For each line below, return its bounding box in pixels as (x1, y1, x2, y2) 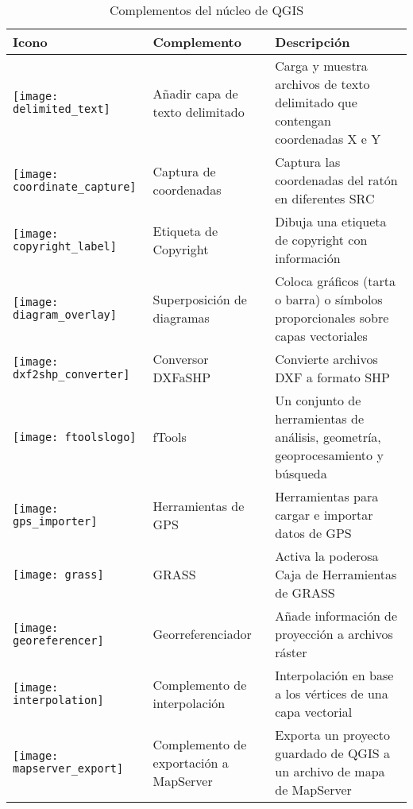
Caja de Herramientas (275, 565, 397, 583)
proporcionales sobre (275, 308, 389, 327)
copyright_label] (13, 239, 117, 253)
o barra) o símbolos (275, 290, 383, 308)
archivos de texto (275, 75, 370, 93)
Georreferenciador (152, 625, 252, 643)
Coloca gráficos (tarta (275, 272, 396, 290)
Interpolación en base (275, 666, 394, 684)
